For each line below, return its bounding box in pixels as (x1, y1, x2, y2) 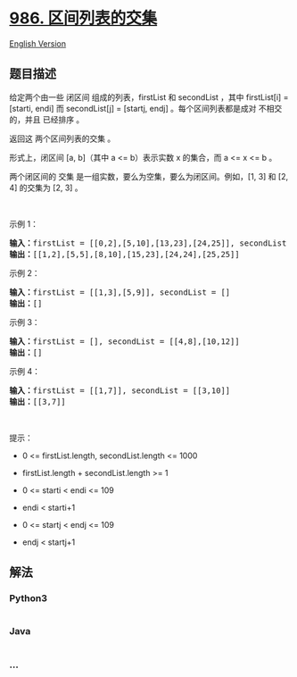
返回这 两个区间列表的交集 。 (9, 133, 116, 144)
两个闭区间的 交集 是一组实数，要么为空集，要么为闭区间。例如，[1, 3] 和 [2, (9, 171, 288, 181)
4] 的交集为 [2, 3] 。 (9, 182, 83, 193)
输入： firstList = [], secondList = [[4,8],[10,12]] (9, 336, 240, 347)
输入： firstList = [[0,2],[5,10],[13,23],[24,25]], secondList (9, 238, 287, 248)
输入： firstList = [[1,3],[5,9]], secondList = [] (9, 287, 231, 297)
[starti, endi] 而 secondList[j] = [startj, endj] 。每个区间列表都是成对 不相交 (9, 103, 283, 113)
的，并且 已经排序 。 (9, 113, 85, 125)
